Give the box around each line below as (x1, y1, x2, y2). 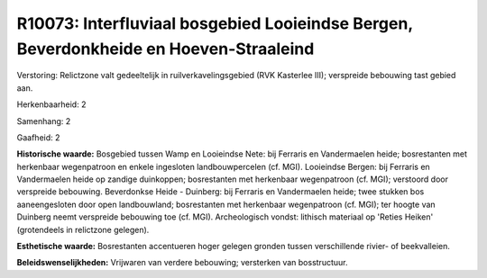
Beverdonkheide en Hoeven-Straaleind (16, 39, 315, 58)
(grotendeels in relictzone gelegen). (16, 224, 150, 235)
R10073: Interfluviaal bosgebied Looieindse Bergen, (16, 13, 414, 33)
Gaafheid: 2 (16, 131, 60, 143)
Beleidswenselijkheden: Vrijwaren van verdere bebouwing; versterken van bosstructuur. (16, 257, 348, 268)
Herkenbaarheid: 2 (16, 99, 87, 110)
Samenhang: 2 (16, 115, 71, 126)
